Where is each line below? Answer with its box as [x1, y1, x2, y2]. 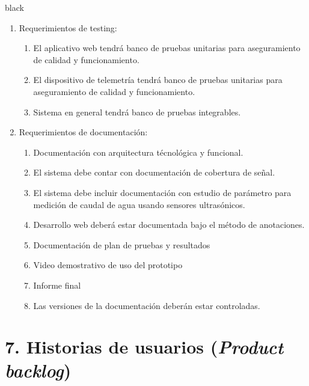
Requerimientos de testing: [19, 21, 117, 34]
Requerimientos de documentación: [19, 126, 148, 138]
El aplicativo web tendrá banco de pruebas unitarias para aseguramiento [33, 41, 301, 54]
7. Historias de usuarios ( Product [5, 334, 284, 360]
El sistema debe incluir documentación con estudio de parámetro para [33, 186, 292, 198]
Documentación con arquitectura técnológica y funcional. [33, 146, 243, 158]
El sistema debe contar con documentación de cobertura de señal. [33, 166, 275, 179]
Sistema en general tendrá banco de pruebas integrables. [33, 105, 241, 118]
